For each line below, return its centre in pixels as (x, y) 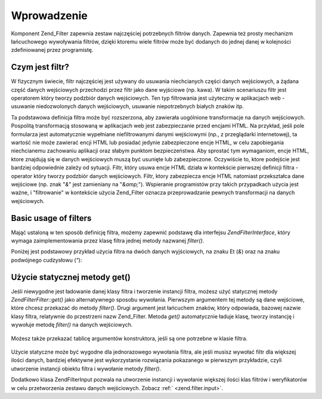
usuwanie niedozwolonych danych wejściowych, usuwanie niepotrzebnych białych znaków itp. (128, 106)
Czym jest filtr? (40, 67)
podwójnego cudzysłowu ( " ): (47, 260)
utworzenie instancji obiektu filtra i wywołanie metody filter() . (86, 369)
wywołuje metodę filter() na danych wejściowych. (72, 325)
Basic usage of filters (51, 218)
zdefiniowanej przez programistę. (52, 50)
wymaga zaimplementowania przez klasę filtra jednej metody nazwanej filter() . (108, 241)
